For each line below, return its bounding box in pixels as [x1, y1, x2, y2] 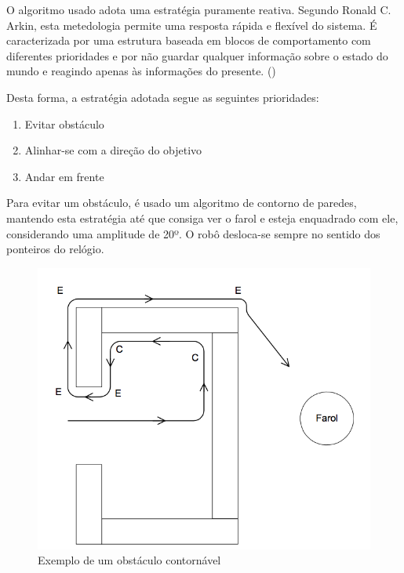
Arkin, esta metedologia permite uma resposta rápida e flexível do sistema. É [6, 16, 377, 33]
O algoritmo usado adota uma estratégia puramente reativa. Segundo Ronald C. [6, 2, 391, 17]
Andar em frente [24, 168, 104, 184]
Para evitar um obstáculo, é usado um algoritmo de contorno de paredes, [6, 194, 357, 211]
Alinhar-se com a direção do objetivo [24, 142, 202, 158]
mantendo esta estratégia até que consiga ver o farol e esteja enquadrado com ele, [6, 209, 399, 226]
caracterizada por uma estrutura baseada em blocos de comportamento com [6, 32, 371, 49]
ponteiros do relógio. [6, 241, 104, 257]
